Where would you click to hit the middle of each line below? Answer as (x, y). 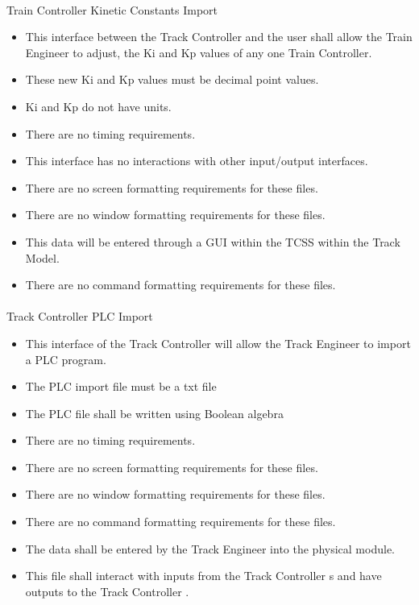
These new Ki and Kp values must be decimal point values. (172, 79)
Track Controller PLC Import (80, 316)
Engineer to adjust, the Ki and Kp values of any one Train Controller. (199, 52)
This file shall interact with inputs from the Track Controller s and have (203, 576)
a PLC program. (66, 359)
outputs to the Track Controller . (107, 591)
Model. (42, 257)
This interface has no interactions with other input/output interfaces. (197, 161)
